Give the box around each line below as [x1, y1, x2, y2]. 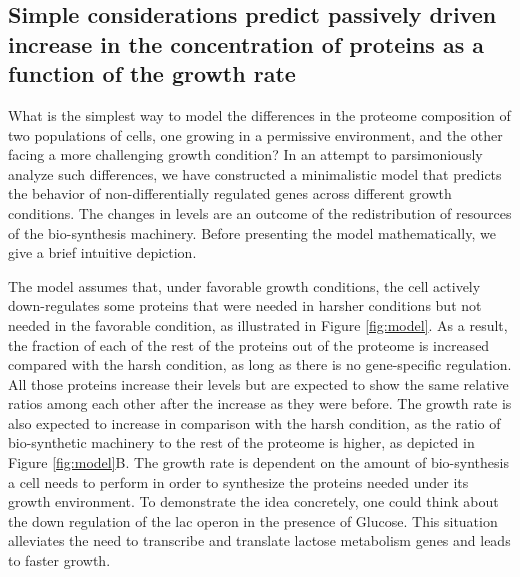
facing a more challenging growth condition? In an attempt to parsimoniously [8, 144, 483, 165]
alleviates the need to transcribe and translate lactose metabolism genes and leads [8, 530, 511, 551]
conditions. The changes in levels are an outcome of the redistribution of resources [8, 202, 512, 223]
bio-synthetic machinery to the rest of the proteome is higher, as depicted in [8, 432, 475, 453]
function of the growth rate [8, 58, 296, 89]
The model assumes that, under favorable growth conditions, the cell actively [8, 275, 481, 296]
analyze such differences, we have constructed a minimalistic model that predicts [8, 163, 502, 184]
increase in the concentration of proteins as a [8, 28, 484, 59]
